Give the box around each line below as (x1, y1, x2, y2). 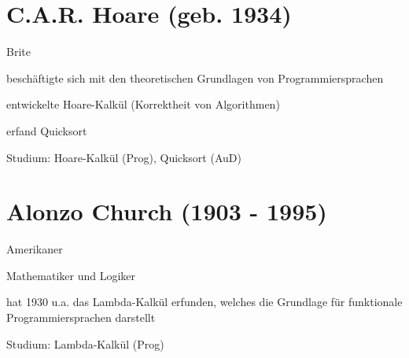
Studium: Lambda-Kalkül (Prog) (6, 335, 164, 352)
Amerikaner (6, 241, 63, 257)
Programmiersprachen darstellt (6, 309, 156, 325)
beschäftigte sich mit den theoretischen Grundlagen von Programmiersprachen (6, 69, 384, 86)
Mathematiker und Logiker (6, 267, 136, 283)
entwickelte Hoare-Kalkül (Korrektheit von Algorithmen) (6, 96, 280, 113)
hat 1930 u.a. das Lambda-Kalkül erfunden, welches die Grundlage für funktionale (6, 293, 403, 310)
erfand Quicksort (6, 122, 87, 138)
